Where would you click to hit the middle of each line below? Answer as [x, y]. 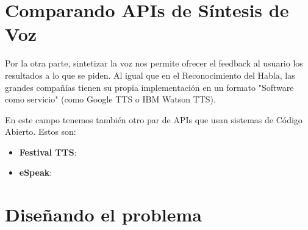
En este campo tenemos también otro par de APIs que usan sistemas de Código [154, 119]
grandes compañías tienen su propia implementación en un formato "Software [149, 87]
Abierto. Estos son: [41, 131]
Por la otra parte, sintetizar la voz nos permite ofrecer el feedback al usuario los [154, 63]
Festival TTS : [48, 152]
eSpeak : [36, 172]
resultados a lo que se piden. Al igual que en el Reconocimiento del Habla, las [150, 75]
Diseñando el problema [103, 214]
